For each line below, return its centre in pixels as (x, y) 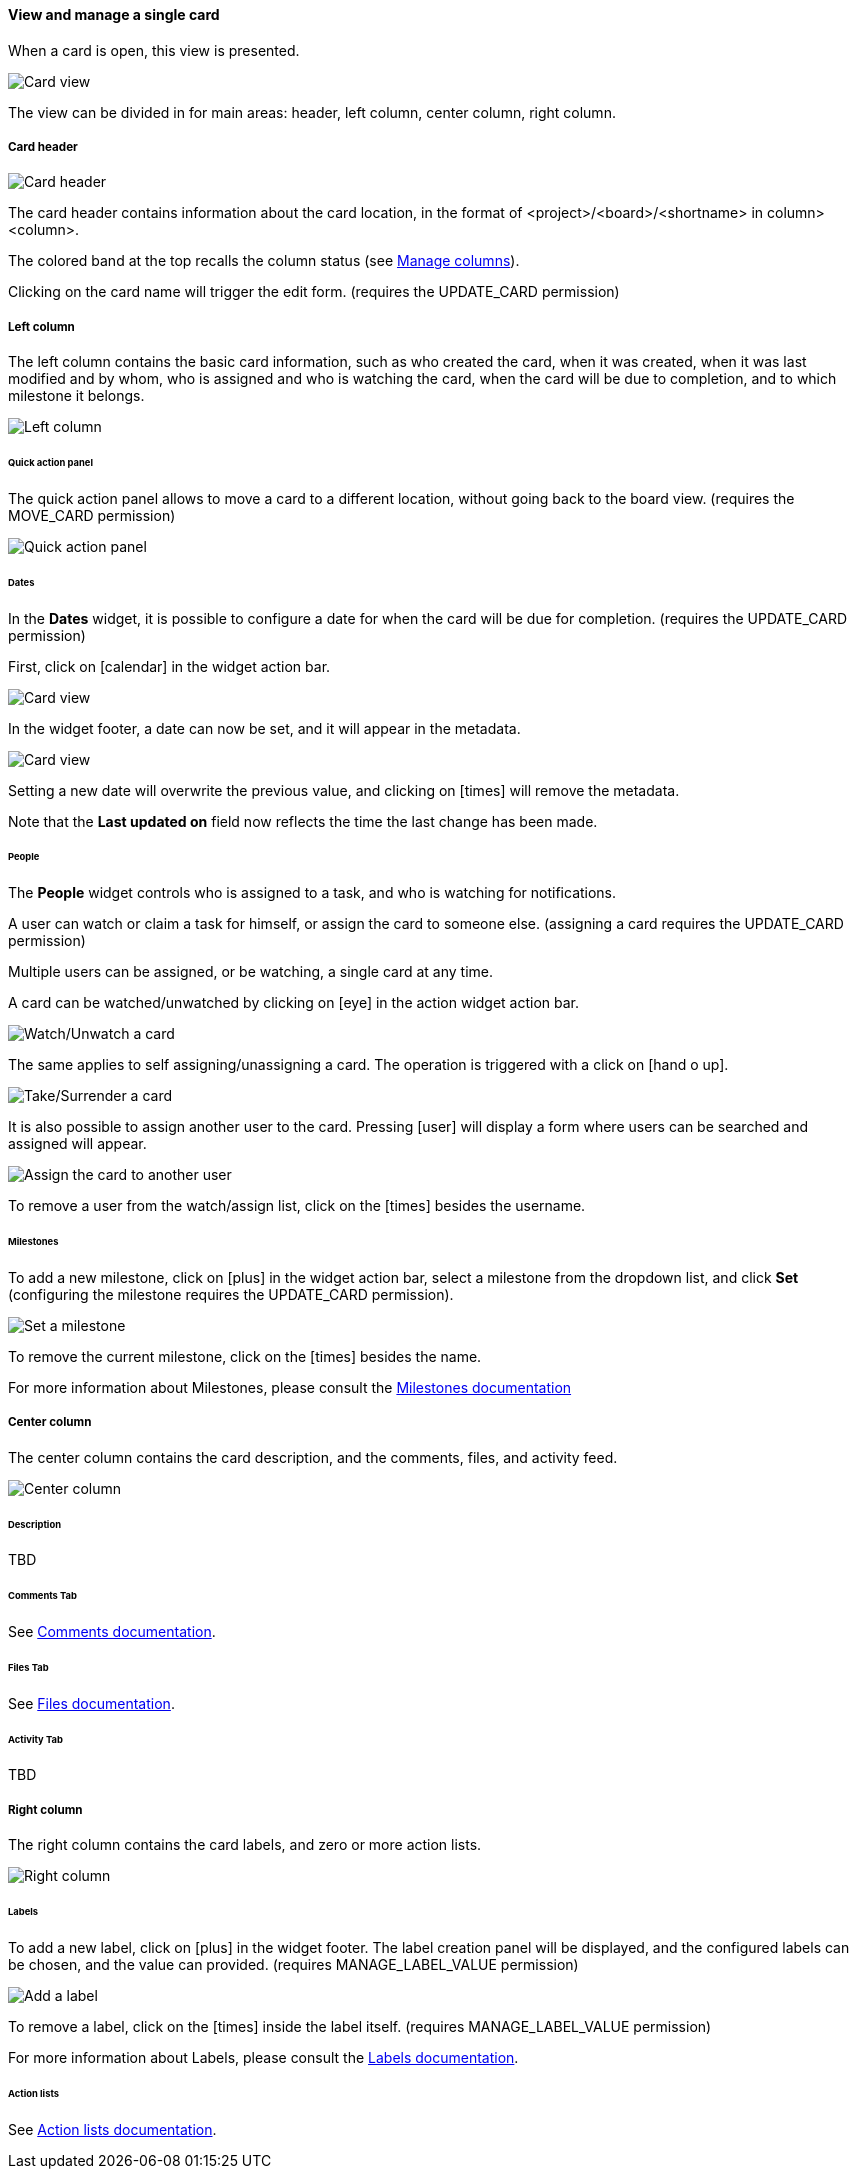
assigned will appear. (77, 1144)
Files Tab (28, 1667)
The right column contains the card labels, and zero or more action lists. (245, 1845)
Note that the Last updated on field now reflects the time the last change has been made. (303, 821)
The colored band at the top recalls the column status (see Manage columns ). (264, 261)
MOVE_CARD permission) (92, 515)
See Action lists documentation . (112, 2129)
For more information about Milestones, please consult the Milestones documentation (290, 1387)
